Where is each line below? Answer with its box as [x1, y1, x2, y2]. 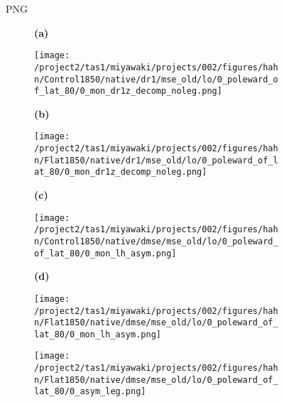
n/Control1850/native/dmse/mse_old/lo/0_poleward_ [34, 236, 278, 246]
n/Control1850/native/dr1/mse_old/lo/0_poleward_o [34, 74, 278, 85]
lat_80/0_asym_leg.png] [34, 386, 146, 397]
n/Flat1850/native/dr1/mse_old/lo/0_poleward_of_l [34, 155, 278, 165]
